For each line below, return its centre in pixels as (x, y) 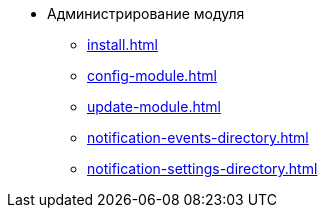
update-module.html (154, 106)
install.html (122, 44)
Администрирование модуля (146, 13)
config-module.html (152, 75)
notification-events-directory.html (198, 137)
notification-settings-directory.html (202, 168)
